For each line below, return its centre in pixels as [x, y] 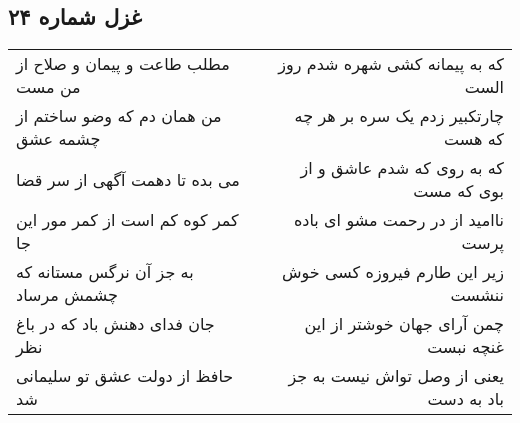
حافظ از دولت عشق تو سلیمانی [125, 376]
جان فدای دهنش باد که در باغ [115, 324]
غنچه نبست [465, 347]
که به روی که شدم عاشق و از [402, 168]
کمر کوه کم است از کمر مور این [127, 220]
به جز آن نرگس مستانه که [105, 272]
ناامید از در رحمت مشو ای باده [398, 220]
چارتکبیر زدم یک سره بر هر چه [399, 116]
